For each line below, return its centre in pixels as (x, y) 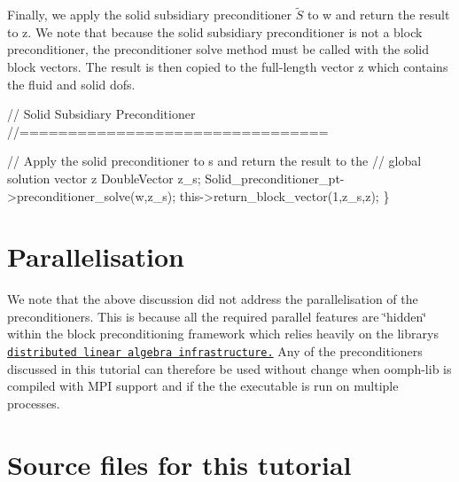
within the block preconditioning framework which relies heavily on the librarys (223, 334)
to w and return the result (378, 15)
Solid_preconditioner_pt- (275, 178)
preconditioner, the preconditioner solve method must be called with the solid (218, 49)
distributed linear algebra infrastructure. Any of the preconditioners (215, 351)
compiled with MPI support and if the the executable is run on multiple (203, 386)
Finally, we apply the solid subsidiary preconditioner (150, 15)
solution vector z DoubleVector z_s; (104, 178)
